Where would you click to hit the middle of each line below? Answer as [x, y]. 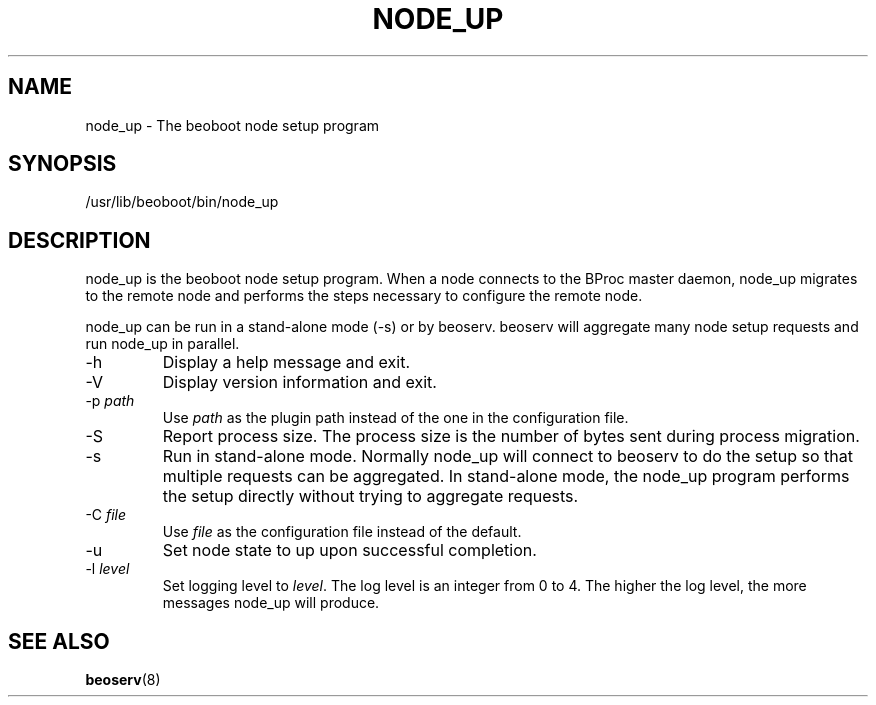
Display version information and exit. [299, 382]
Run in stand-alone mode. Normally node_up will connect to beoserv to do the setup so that [508, 456]
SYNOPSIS [62, 164]
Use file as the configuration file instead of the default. [342, 532]
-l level [107, 569]
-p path [110, 401]
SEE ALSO [59, 641]
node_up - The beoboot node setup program [232, 125]
